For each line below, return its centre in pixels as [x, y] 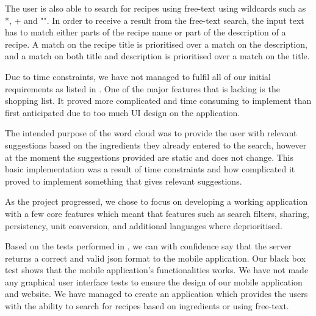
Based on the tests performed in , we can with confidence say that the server [148, 246]
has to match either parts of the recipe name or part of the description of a [145, 32]
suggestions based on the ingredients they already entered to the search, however [156, 145]
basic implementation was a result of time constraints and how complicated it [150, 169]
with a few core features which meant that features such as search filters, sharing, [157, 213]
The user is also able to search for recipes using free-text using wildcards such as [156, 8]
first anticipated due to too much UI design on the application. [123, 112]
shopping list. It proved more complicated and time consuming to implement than [158, 101]
